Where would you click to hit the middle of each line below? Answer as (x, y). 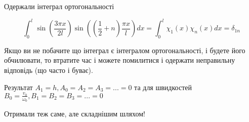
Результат (18, 87)
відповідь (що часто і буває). (49, 70)
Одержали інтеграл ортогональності (59, 6)
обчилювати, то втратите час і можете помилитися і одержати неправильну (120, 60)
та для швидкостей (163, 87)
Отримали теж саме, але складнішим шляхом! (75, 114)
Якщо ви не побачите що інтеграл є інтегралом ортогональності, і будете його (125, 50)
